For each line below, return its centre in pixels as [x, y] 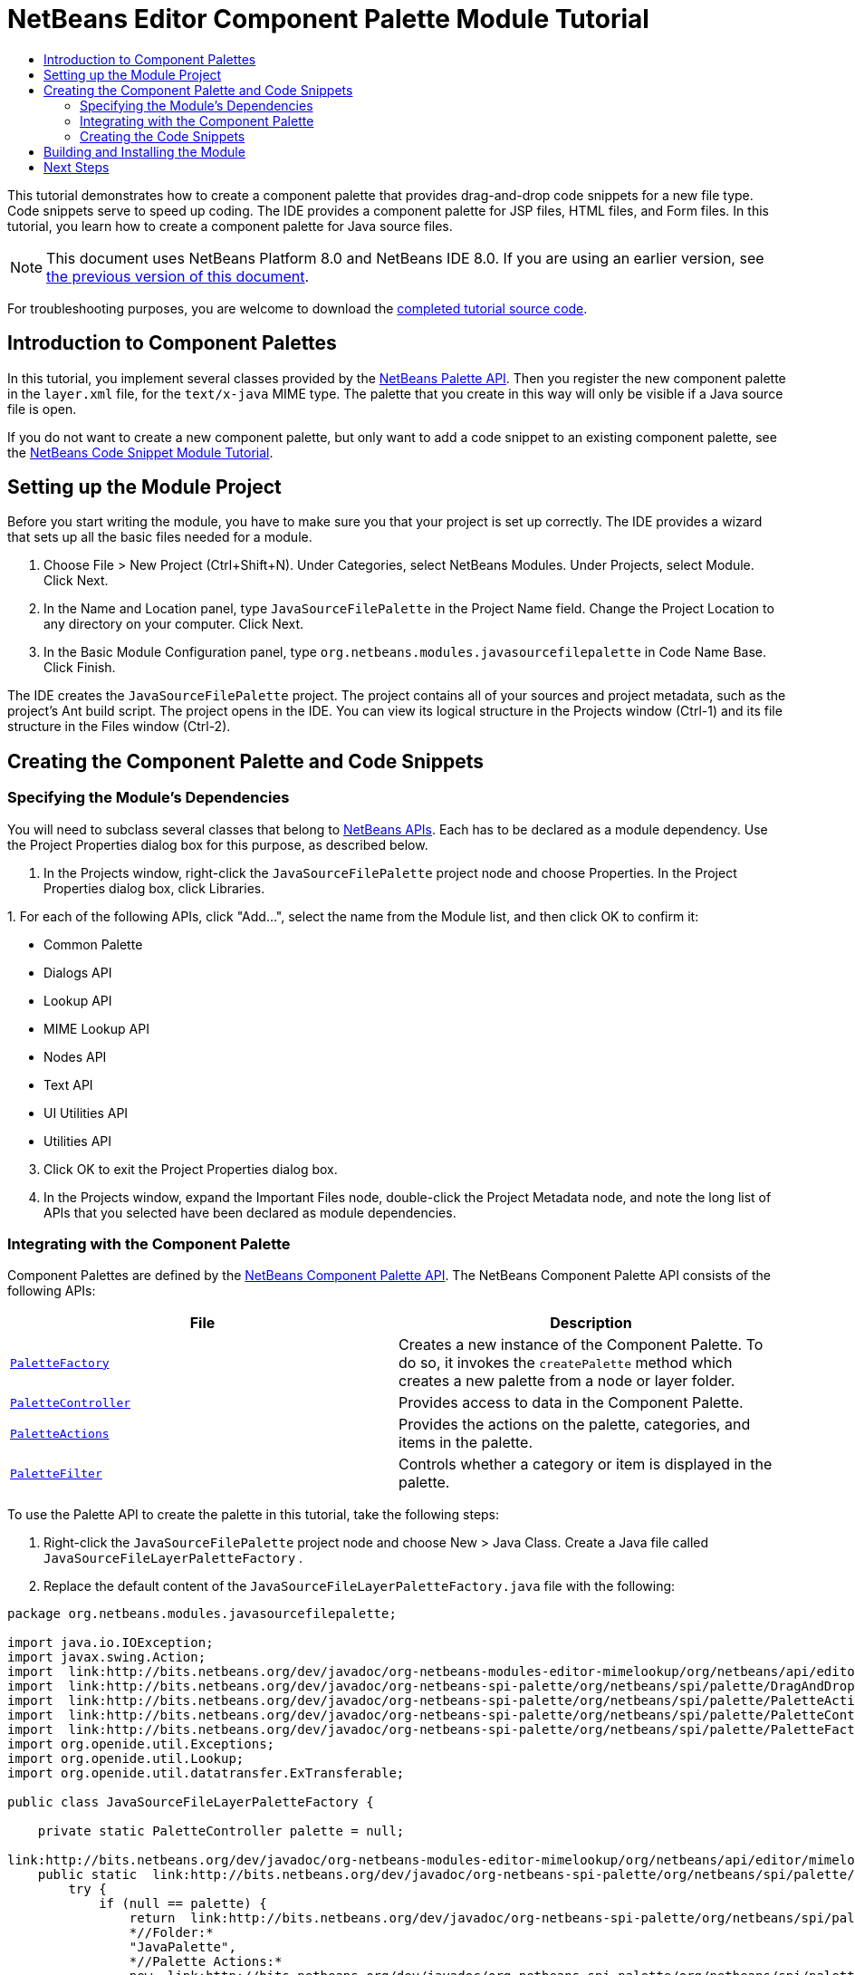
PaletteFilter [56, 1473]
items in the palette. [466, 1443]
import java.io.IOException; [110, 1643]
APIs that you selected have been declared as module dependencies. [250, 1212]
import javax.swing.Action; [107, 1657]
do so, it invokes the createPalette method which [566, 1363]
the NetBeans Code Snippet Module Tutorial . [140, 452]
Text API [68, 1084]
